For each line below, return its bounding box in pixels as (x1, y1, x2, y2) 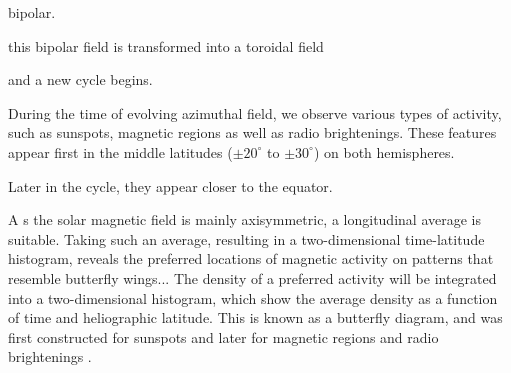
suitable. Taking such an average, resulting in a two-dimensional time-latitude (8, 228, 485, 249)
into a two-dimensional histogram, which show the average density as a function (8, 287, 498, 308)
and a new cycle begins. (8, 69, 153, 90)
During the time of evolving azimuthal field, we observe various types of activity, (8, 102, 502, 123)
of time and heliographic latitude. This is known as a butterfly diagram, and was (8, 307, 503, 328)
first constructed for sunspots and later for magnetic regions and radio (8, 326, 439, 347)
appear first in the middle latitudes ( (8, 141, 233, 162)
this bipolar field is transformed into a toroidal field (8, 35, 324, 56)
